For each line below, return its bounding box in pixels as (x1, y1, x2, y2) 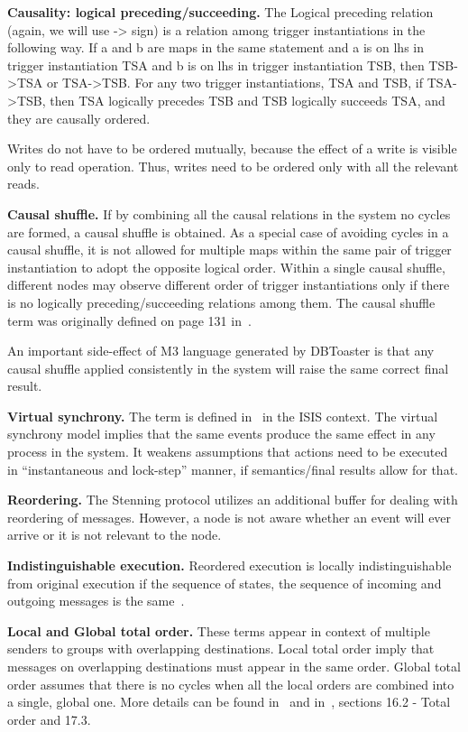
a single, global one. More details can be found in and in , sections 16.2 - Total (7, 692, 451, 711)
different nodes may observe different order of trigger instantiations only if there (7, 275, 450, 294)
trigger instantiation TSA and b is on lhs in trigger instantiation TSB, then (7, 55, 425, 74)
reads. (7, 174, 40, 193)
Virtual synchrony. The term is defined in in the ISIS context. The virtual (7, 406, 438, 425)
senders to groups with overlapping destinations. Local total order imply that (7, 639, 435, 658)
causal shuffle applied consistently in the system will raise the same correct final (7, 358, 449, 377)
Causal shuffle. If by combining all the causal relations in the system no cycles (7, 204, 451, 223)
